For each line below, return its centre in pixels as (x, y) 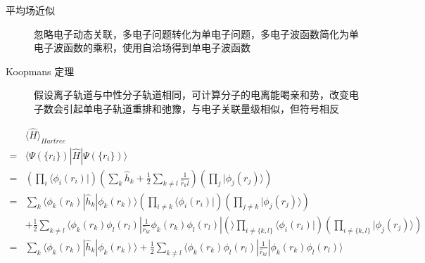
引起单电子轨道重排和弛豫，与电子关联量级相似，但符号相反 (201, 108)
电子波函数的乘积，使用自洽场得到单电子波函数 (142, 47)
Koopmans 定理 (40, 71)
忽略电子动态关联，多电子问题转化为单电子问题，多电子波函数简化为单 (196, 33)
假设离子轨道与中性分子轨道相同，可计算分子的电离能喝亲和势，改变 (191, 95)
